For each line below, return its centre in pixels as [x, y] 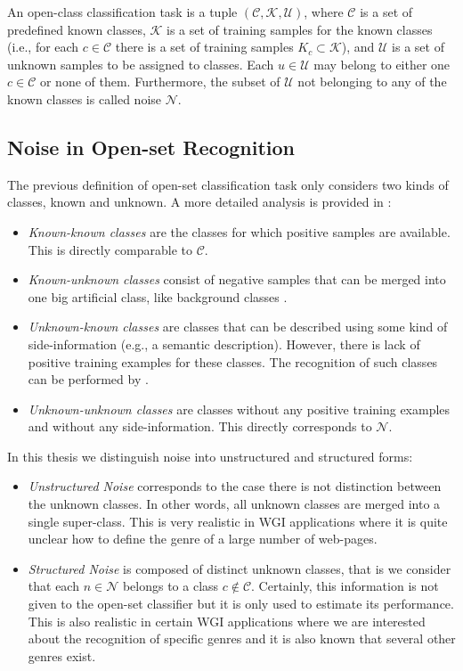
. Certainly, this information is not [345, 586]
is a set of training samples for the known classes [300, 29]
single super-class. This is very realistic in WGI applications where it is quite [238, 521]
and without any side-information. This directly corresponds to [200, 426]
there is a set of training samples [204, 47]
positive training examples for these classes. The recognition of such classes [233, 361]
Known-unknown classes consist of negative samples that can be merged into [237, 279]
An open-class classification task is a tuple [122, 12]
